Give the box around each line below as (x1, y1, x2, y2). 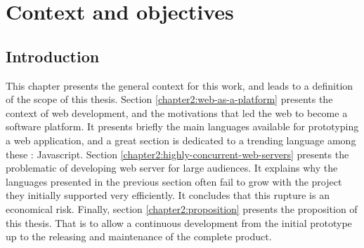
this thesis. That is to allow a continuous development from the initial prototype (6, 215, 352, 230)
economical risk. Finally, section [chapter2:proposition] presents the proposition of (6, 201, 358, 216)
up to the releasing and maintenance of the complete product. (6, 229, 272, 244)
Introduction (6, 45, 100, 67)
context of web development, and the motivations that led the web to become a (6, 105, 348, 120)
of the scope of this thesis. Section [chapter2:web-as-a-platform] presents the (6, 92, 333, 106)
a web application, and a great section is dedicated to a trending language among (6, 132, 356, 147)
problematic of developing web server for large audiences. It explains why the (6, 160, 338, 175)
